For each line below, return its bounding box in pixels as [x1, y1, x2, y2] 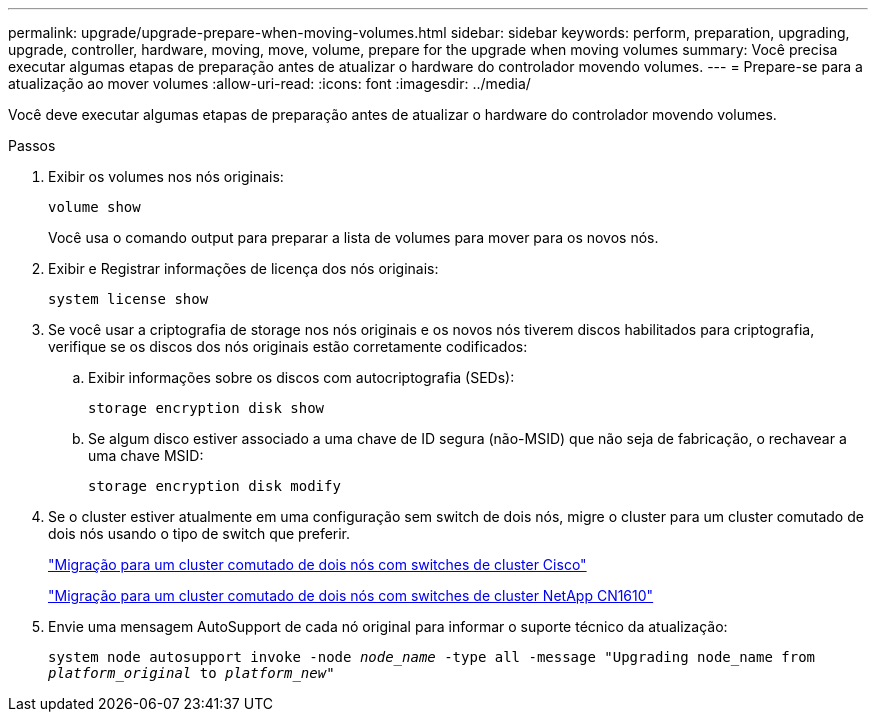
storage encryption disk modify [88, 478, 341, 494]
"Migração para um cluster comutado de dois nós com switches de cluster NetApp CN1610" [48, 587, 654, 604]
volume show [48, 199, 141, 215]
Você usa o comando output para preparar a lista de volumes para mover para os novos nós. [48, 229, 659, 246]
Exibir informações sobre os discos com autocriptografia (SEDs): [88, 369, 515, 386]
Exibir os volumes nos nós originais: [48, 168, 284, 185]
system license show [48, 291, 209, 307]
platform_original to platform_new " [48, 665, 335, 681]
